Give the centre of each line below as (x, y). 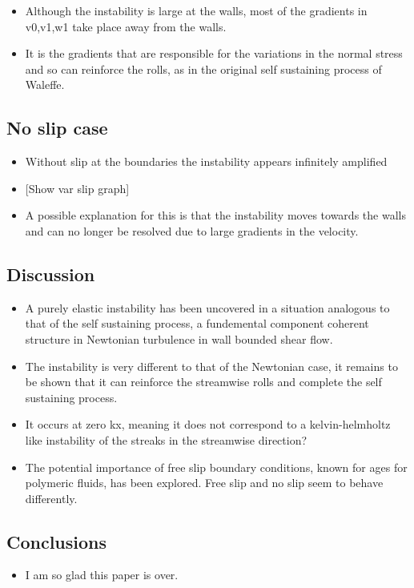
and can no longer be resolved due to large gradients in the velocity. (192, 230)
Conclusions (57, 541)
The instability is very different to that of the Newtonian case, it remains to (211, 366)
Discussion (51, 274)
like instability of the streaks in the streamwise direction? (166, 439)
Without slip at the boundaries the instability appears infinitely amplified (206, 161)
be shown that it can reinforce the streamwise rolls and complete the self (203, 382)
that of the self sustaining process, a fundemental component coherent (197, 323)
